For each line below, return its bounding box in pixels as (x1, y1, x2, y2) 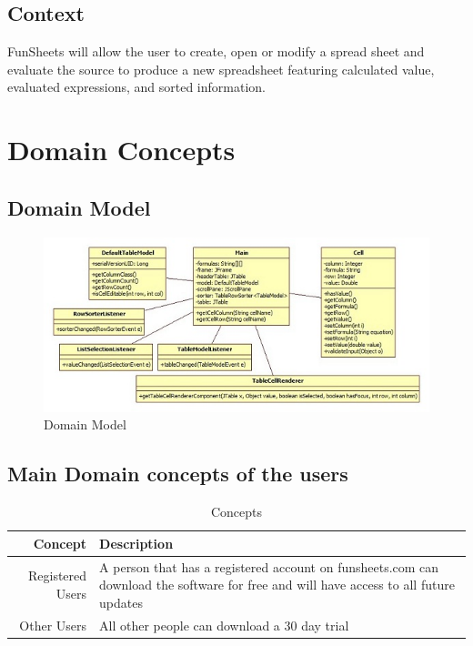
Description (99, 533, 174, 552)
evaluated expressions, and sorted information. (7, 77, 266, 96)
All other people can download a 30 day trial (99, 615, 349, 634)
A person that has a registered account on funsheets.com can (99, 557, 439, 576)
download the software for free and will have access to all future (99, 575, 455, 594)
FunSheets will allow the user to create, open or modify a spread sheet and (7, 42, 425, 61)
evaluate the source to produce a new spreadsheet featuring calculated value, (7, 59, 435, 78)
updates (99, 592, 143, 611)
